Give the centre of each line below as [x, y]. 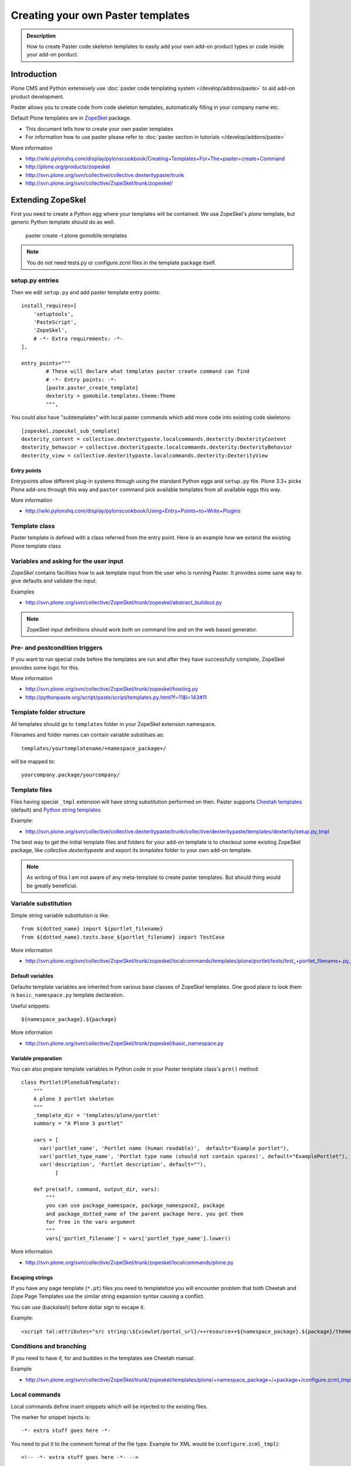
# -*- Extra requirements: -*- [78, 338]
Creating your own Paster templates [100, 15]
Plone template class [36, 546]
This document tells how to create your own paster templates [99, 128]
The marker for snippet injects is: [51, 1417]
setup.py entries [35, 280]
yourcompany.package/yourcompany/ [70, 775]
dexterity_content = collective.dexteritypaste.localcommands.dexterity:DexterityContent [154, 439]
